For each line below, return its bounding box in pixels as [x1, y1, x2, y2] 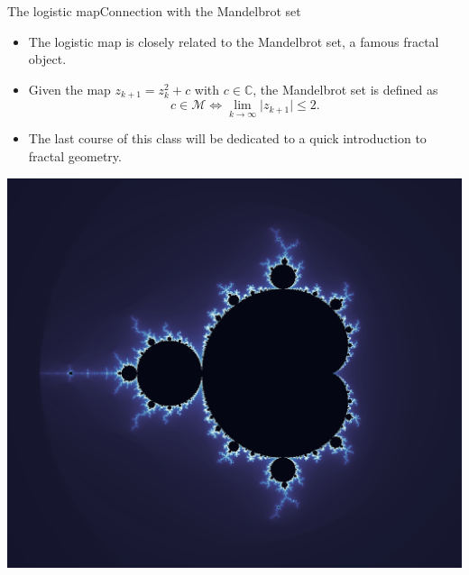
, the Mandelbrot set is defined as [253, 79, 438, 98]
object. [28, 50, 67, 68]
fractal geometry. [28, 147, 122, 166]
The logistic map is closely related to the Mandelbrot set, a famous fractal [28, 32, 439, 50]
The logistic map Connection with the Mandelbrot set [7, 2, 301, 20]
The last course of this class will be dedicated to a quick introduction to [28, 129, 427, 148]
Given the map [28, 79, 111, 98]
